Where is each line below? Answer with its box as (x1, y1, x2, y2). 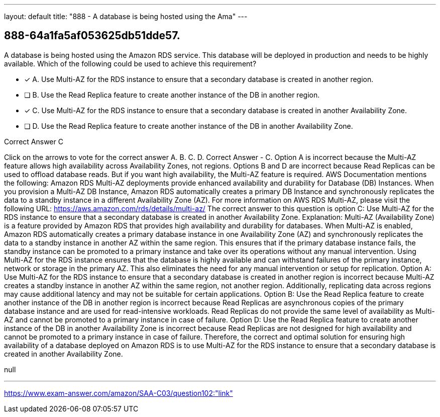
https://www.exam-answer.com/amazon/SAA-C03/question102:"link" (4, 388, 233, 397)
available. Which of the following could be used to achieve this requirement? (4, 59, 257, 68)
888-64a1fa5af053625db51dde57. (4, 29, 180, 42)
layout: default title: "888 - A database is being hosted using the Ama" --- (4, 12, 248, 21)
